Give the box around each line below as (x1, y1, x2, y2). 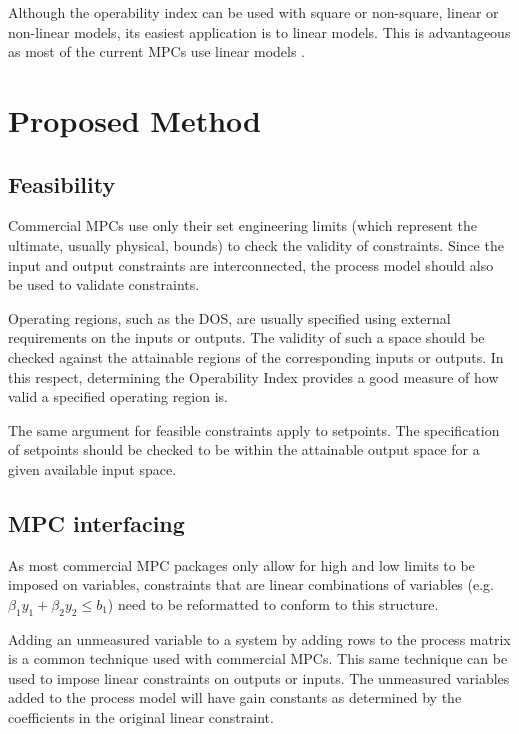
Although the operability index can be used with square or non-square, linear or (8, 2, 499, 22)
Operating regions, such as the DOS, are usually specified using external (8, 307, 451, 328)
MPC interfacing (8, 507, 185, 538)
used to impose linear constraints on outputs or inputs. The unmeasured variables (8, 667, 510, 688)
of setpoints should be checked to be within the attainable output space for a (8, 439, 480, 460)
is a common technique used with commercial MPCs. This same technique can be (8, 648, 508, 669)
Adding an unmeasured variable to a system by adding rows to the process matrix (8, 628, 511, 649)
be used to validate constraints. (8, 274, 200, 295)
